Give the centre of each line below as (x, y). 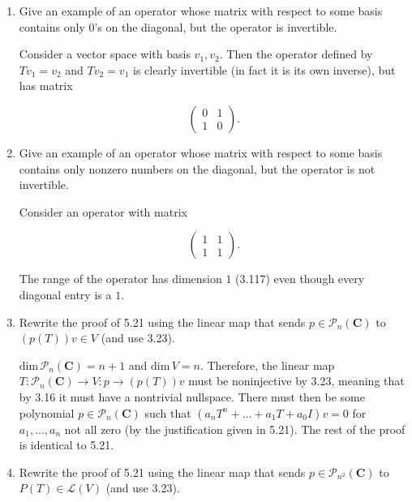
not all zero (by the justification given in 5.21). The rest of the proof (235, 429)
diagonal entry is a (65, 294)
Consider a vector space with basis (105, 54)
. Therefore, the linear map (267, 365)
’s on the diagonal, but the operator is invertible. (216, 26)
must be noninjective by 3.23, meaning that (296, 381)
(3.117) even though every (300, 279)
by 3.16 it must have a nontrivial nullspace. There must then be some (192, 396)
